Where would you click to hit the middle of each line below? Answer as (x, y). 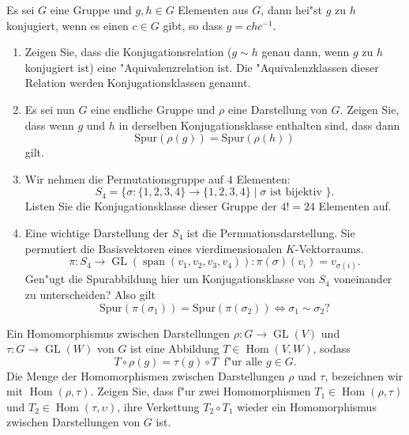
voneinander (363, 279)
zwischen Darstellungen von (73, 422)
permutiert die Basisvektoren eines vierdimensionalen (154, 248)
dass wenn (49, 125)
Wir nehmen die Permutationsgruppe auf (124, 178)
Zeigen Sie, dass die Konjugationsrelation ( (128, 52)
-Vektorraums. (329, 248)
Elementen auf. (355, 206)
